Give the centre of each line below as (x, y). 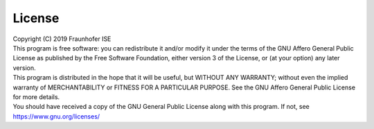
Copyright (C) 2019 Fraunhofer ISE (62, 39)
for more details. (36, 96)
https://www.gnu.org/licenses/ (56, 116)
